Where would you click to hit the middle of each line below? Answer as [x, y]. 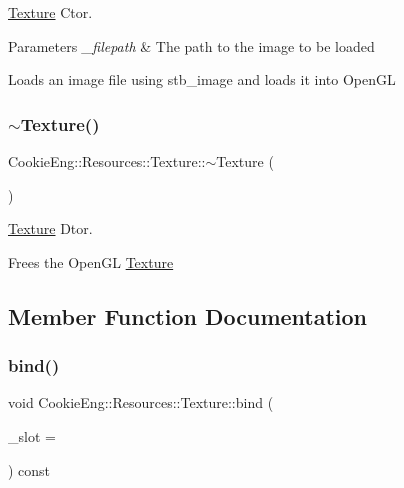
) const [29, 469]
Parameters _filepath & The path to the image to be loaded [191, 45]
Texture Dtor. [50, 228]
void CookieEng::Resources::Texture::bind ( [141, 402]
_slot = [32, 435]
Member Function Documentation [188, 315]
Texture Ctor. [50, 12]
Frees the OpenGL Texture [91, 261]
